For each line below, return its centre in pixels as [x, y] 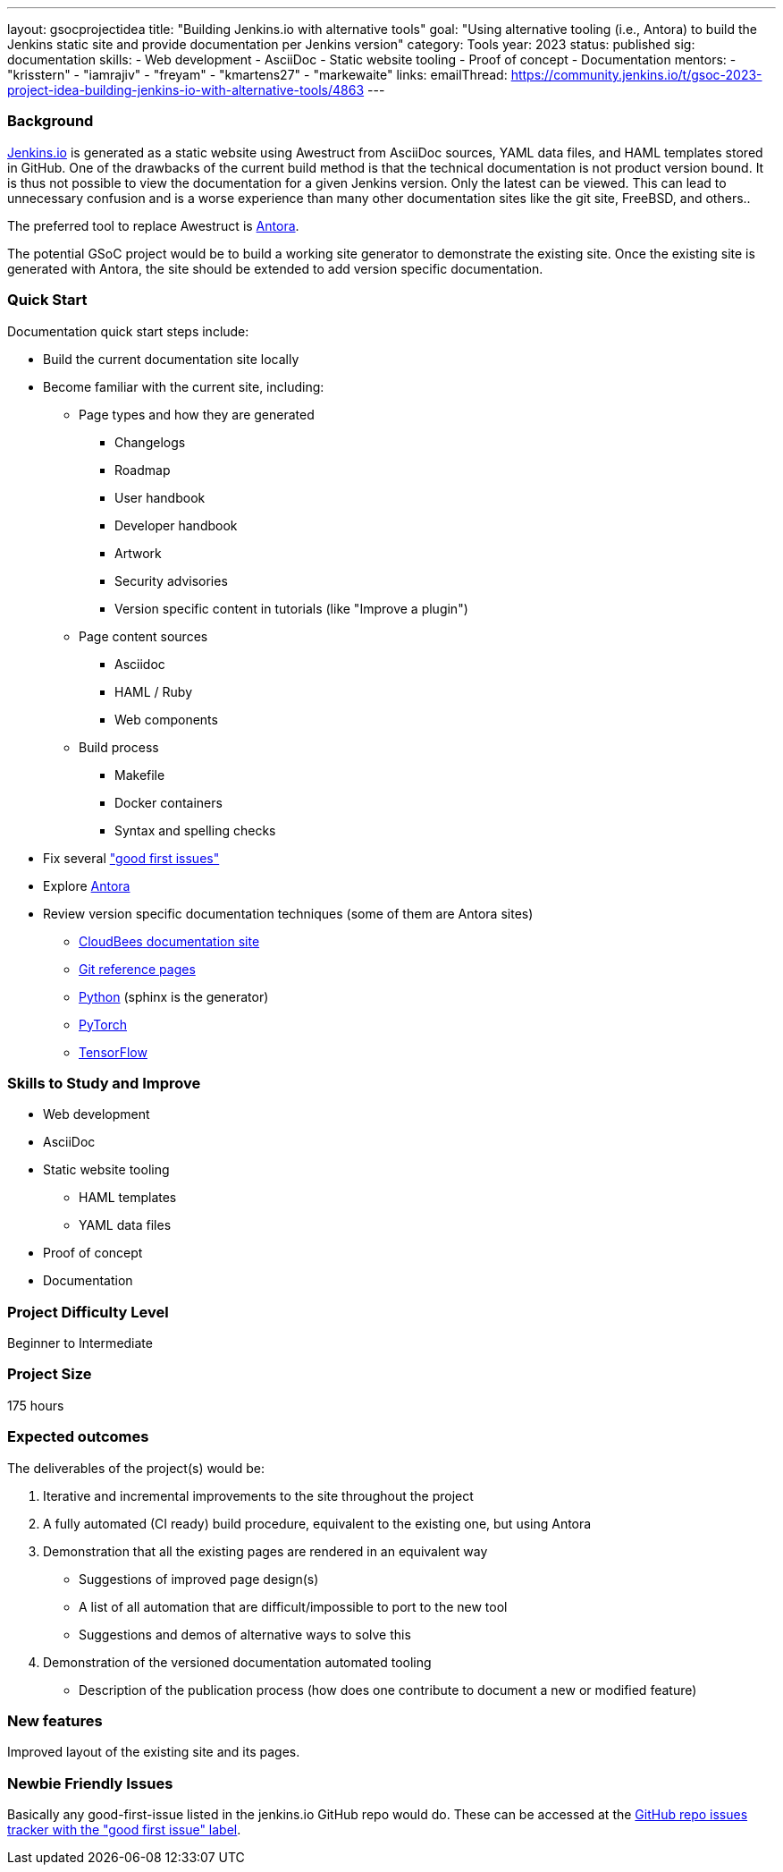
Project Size [50, 1374]
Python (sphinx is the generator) [174, 996]
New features [55, 1720]
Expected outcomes [78, 1437]
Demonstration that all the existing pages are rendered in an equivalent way [265, 1551]
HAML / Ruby [154, 691]
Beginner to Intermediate [80, 1343]
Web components [166, 719]
